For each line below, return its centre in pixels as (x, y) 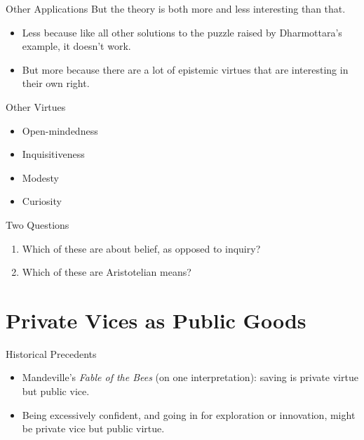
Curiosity (42, 201)
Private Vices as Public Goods (156, 320)
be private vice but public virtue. (93, 428)
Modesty (40, 177)
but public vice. (56, 391)
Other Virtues (36, 106)
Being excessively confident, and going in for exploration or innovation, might (189, 414)
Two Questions (38, 224)
